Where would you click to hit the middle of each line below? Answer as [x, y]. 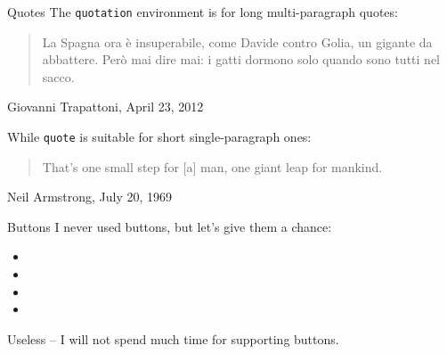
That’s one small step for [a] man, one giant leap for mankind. [212, 166]
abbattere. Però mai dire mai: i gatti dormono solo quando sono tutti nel [241, 59]
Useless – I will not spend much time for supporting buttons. [173, 338]
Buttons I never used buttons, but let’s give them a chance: [170, 226]
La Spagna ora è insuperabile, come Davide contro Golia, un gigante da [237, 41]
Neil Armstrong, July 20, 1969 [90, 197]
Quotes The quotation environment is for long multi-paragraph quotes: [203, 12]
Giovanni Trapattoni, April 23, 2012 [106, 107]
